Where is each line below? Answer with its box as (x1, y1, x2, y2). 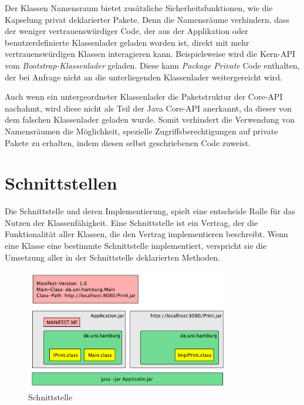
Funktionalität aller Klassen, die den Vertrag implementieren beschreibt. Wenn (5, 228, 288, 240)
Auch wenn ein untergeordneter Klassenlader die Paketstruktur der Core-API (5, 90, 283, 103)
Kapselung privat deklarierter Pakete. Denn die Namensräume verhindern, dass (5, 13, 290, 25)
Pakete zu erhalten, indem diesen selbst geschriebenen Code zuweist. (5, 136, 251, 148)
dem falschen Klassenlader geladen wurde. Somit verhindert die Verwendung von (5, 113, 295, 126)
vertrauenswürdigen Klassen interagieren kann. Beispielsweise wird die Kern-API (5, 48, 296, 60)
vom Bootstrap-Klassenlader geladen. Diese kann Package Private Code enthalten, (5, 59, 300, 71)
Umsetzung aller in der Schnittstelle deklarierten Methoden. (5, 251, 221, 263)
